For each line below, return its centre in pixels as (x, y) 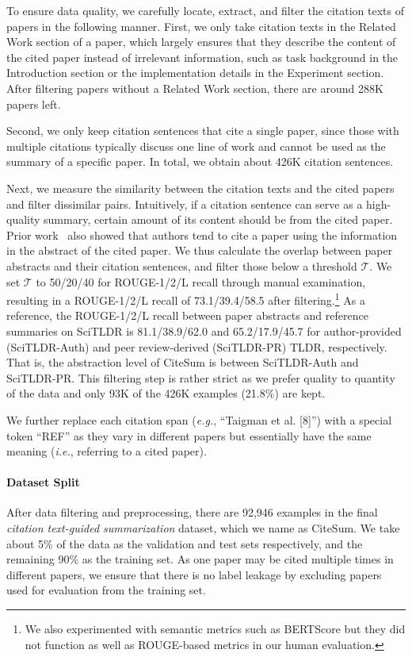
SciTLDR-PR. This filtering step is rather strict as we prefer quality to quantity (201, 377)
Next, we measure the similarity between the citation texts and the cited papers (200, 188)
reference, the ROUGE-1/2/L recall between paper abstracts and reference (187, 315)
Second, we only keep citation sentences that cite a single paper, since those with (203, 131)
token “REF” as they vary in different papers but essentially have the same (189, 435)
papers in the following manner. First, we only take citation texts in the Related (201, 26)
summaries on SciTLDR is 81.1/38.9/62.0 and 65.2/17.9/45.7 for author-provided (204, 330)
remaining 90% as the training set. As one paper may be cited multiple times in (200, 559)
